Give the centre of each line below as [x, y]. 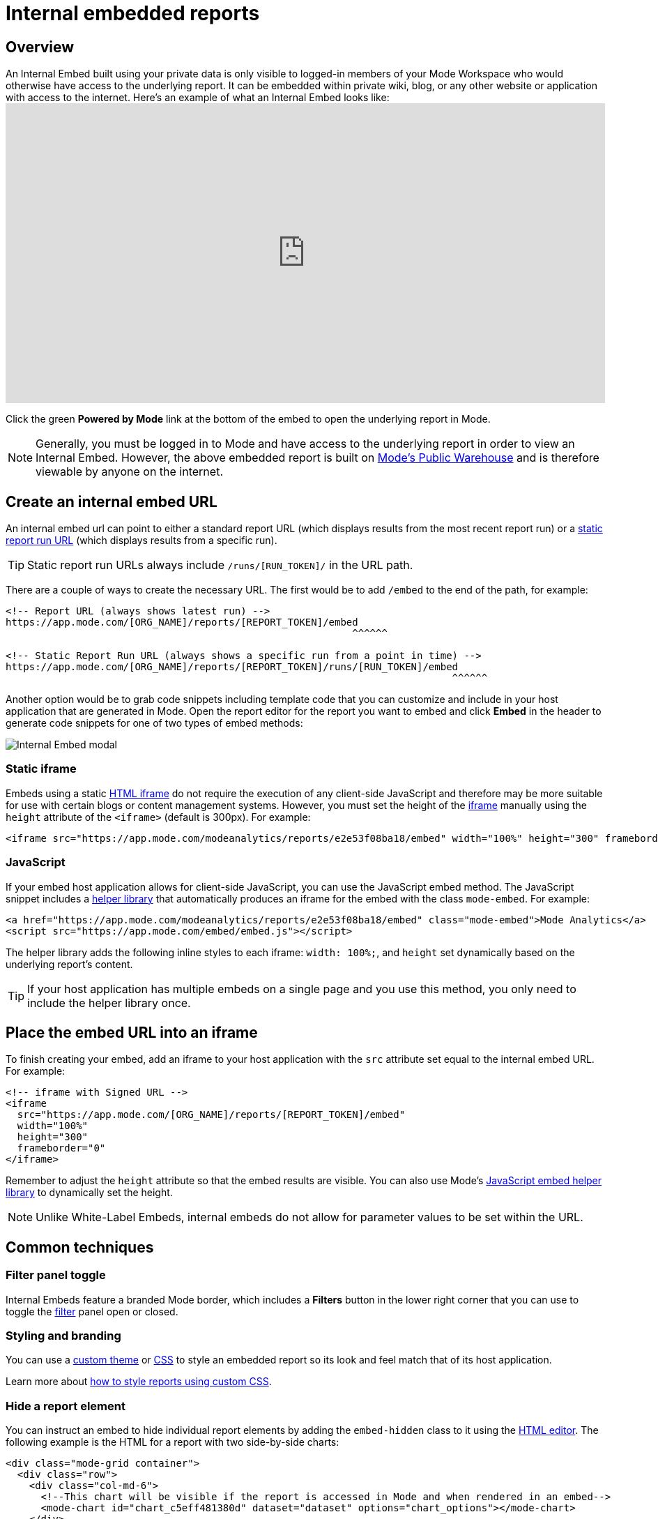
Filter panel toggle [56, 1275]
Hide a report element [66, 1406]
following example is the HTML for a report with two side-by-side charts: [173, 1442]
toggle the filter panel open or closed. [92, 1311]
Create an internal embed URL [112, 501]
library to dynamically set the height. [89, 1193]
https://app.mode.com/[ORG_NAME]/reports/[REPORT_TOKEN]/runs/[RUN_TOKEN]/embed [232, 667]
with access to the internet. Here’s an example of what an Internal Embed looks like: [198, 98]
